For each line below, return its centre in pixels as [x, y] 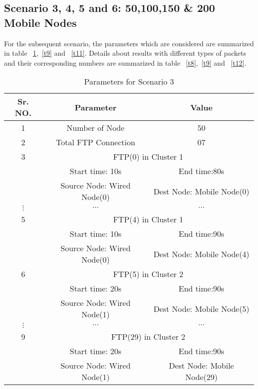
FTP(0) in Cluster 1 [148, 157]
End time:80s [201, 171]
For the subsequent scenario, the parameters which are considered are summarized [129, 43]
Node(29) [201, 377]
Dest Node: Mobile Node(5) [201, 308]
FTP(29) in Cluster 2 [148, 337]
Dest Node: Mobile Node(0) [201, 191]
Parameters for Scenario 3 [129, 82]
